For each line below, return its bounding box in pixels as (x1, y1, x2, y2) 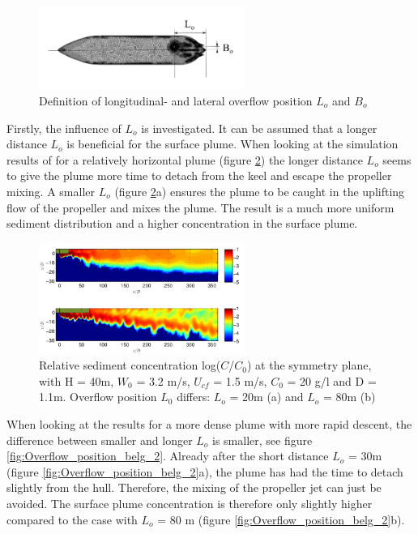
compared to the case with (6, 511, 138, 528)
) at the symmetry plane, (247, 357, 372, 374)
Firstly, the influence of (6, 119, 122, 136)
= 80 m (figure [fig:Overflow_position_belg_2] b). (157, 511, 405, 528)
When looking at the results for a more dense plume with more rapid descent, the (6, 416, 412, 433)
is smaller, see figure (212, 431, 313, 448)
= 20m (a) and (229, 388, 304, 405)
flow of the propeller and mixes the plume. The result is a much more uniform (6, 199, 395, 216)
